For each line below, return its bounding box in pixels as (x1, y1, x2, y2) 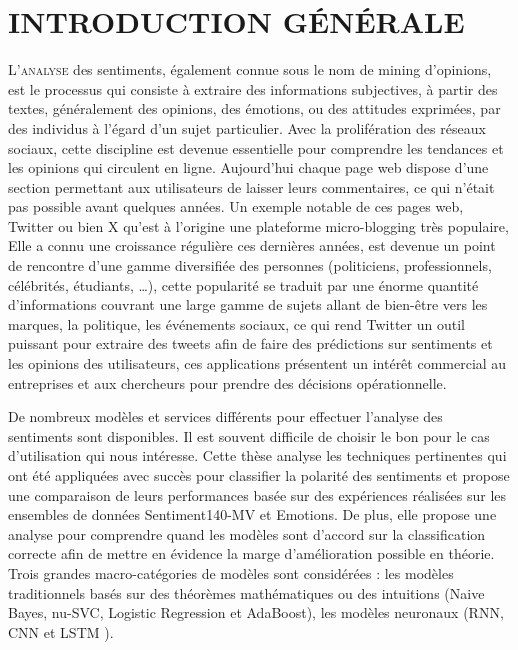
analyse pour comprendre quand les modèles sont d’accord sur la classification (8, 523, 486, 544)
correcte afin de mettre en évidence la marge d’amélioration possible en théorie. (8, 543, 495, 564)
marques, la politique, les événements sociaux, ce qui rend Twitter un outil (8, 313, 465, 334)
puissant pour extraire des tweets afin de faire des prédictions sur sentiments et (8, 333, 493, 354)
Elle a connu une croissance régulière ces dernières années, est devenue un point (8, 235, 496, 256)
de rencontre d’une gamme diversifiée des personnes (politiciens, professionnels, (8, 255, 492, 276)
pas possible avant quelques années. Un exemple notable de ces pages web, (8, 196, 464, 217)
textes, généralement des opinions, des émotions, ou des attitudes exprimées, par (8, 98, 501, 119)
